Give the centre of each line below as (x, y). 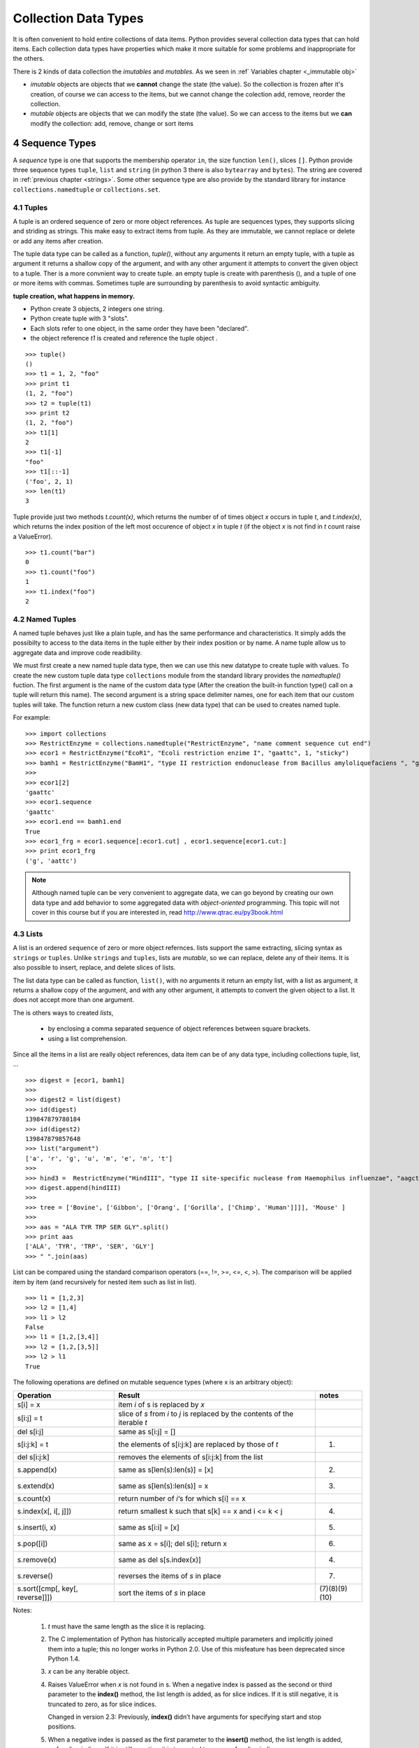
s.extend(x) (36, 1486)
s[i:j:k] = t (33, 1445)
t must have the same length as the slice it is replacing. (127, 1626)
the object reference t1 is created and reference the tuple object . (124, 338)
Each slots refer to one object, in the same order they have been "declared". (140, 328)
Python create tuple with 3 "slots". (80, 319)
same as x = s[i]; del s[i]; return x (172, 1544)
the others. (29, 59)
